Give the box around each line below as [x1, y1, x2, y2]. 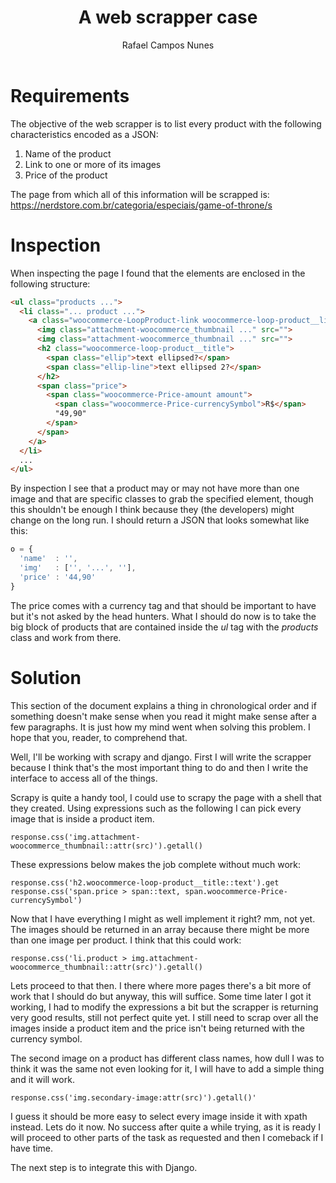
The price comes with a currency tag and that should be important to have [10, 599, 317, 611]
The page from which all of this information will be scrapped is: [10, 188, 270, 200]
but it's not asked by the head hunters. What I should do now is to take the [10, 610, 317, 622]
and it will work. [10, 1073, 75, 1085]
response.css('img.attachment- [10, 832, 141, 842]
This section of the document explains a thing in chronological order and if [10, 699, 317, 711]
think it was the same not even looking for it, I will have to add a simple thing [10, 1062, 325, 1075]
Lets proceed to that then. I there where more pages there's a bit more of [10, 979, 312, 991]
